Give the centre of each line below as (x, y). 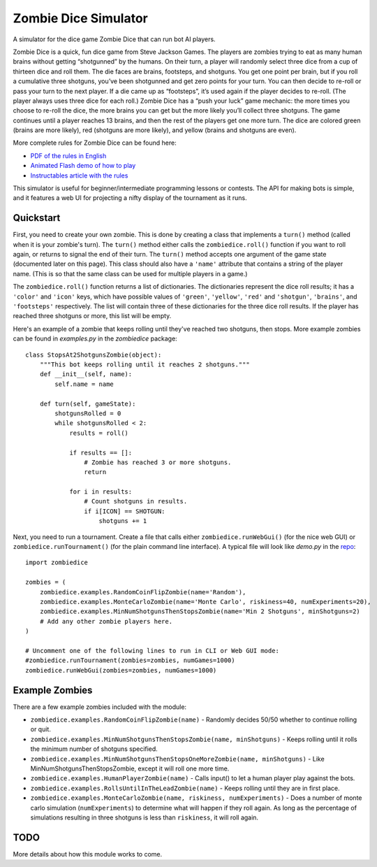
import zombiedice (57, 563)
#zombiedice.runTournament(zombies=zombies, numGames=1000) (130, 660)
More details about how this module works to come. (88, 854)
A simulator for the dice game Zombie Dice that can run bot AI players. (114, 39)
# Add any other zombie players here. (106, 621)
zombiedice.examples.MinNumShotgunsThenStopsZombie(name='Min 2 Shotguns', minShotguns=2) (200, 611)
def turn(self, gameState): (88, 403)
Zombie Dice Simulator (80, 18)
